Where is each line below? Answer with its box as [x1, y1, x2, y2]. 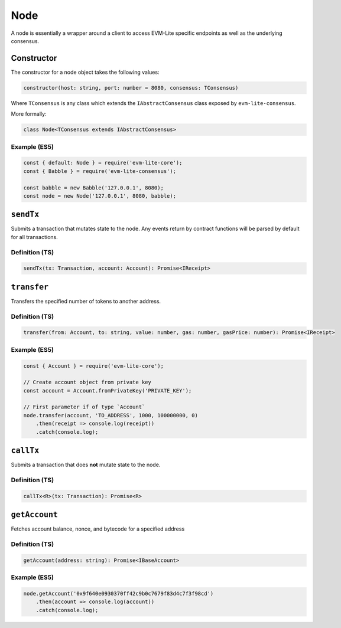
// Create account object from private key [23, 379, 152, 386]
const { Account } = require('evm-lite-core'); [23, 362, 164, 369]
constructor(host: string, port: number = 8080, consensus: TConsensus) [23, 84, 239, 91]
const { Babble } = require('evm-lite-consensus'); [23, 168, 177, 174]
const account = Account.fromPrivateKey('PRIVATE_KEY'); [23, 387, 192, 394]
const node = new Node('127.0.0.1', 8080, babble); [23, 192, 177, 199]
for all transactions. [11, 233, 59, 240]
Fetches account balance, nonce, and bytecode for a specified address [11, 525, 185, 532]
